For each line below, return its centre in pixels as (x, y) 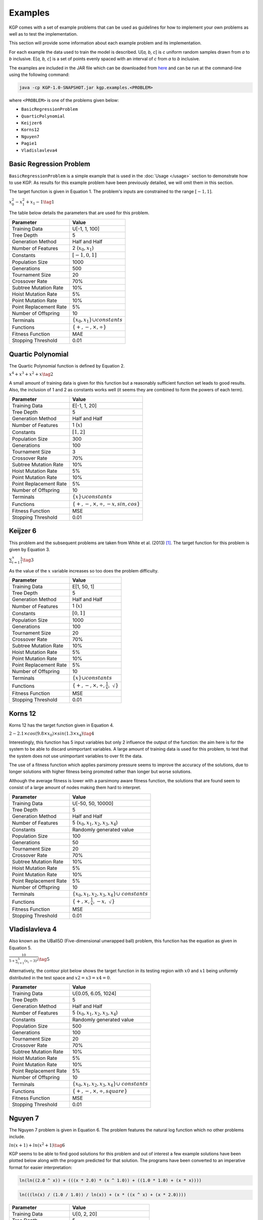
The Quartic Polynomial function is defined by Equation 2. (67, 366)
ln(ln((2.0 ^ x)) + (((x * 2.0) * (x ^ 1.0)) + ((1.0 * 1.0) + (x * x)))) (111, 1180)
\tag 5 (44, 959)
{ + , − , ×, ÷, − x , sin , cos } (106, 504)
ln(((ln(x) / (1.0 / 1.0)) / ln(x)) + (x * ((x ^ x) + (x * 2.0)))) (103, 1195)
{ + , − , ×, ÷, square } (100, 1091)
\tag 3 (28, 560)
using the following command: (39, 74)
